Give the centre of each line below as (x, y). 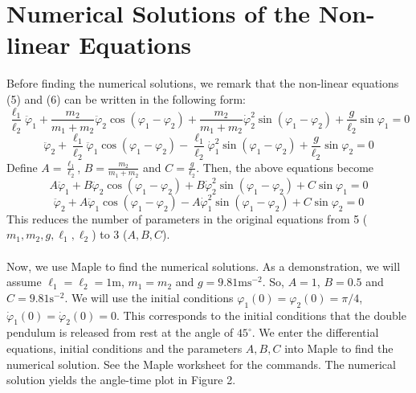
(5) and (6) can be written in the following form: (126, 98)
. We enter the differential (315, 332)
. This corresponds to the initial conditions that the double (261, 315)
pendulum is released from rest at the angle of (120, 332)
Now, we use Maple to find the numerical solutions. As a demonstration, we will (204, 266)
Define (22, 167)
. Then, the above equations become (285, 167)
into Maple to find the (339, 348)
